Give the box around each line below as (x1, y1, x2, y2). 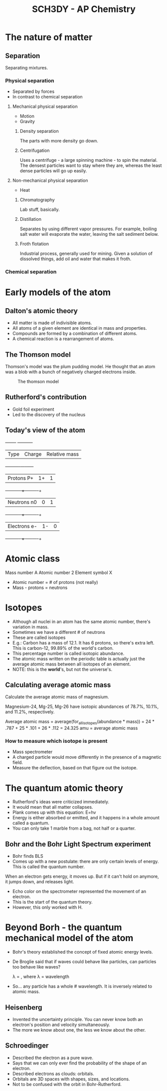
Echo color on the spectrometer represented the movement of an (12, 888, 147, 895)
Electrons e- (7, 523, 37, 530)
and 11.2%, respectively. (5, 709, 55, 715)
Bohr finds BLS (12, 853, 43, 859)
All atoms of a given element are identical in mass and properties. (12, 325, 147, 331)
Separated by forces (12, 88, 55, 94)
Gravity (19, 118, 35, 124)
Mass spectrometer (12, 749, 53, 755)
